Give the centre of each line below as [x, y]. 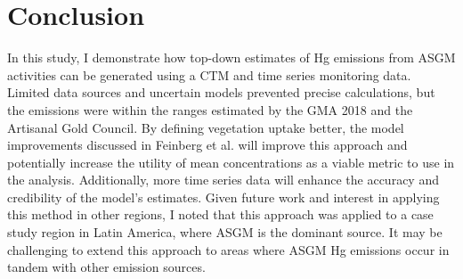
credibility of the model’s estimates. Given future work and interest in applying [223, 197]
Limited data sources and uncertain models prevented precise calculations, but [221, 92]
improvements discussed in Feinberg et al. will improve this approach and [207, 145]
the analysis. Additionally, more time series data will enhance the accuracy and [223, 180]
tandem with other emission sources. [106, 267]
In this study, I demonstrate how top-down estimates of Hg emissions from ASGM [231, 57]
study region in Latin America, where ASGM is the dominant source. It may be [225, 232]
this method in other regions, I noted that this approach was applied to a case [220, 214]
